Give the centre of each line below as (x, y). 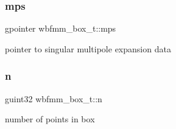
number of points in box (50, 119)
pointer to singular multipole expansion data (88, 48)
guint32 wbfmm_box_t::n (54, 98)
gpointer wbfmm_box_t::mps (61, 28)
